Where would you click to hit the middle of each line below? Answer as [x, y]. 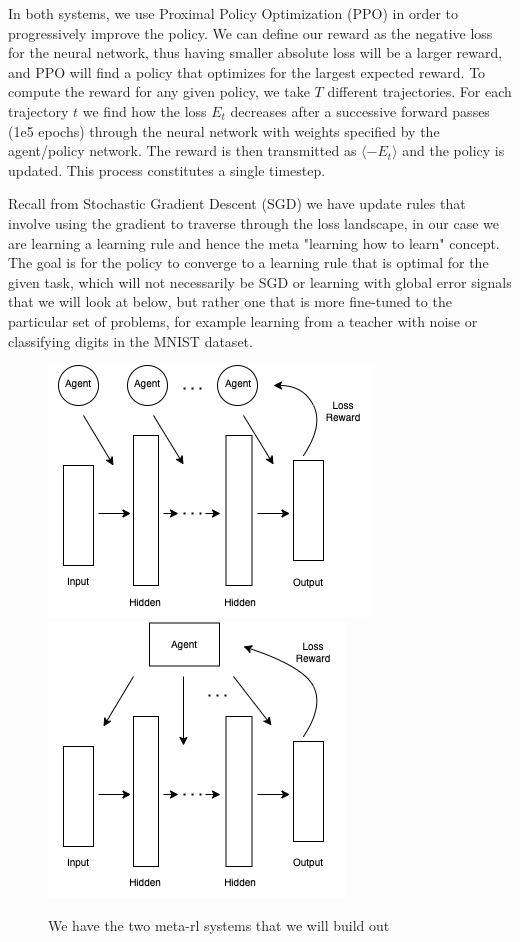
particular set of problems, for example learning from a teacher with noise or [243, 320]
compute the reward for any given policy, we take [159, 91]
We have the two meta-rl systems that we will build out [219, 925]
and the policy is [453, 150]
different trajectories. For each [419, 91]
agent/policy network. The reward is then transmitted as [182, 150]
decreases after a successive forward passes [360, 110]
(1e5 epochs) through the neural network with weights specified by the [224, 130]
